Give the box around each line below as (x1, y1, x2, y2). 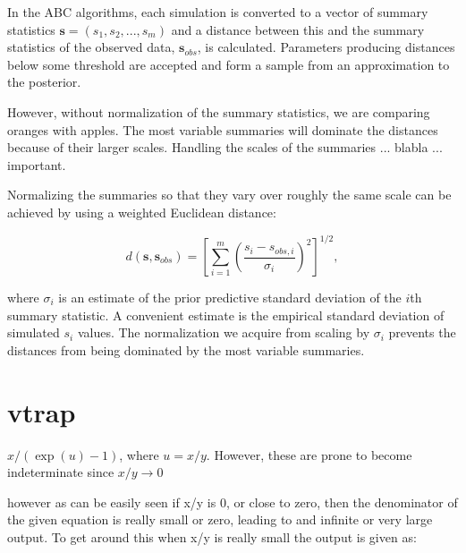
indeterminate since (7, 463, 114, 481)
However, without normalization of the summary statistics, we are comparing (7, 102, 430, 121)
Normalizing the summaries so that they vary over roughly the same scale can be (7, 185, 452, 204)
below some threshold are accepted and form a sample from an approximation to (7, 55, 450, 73)
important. (7, 155, 66, 174)
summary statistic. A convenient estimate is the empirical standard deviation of (7, 305, 445, 324)
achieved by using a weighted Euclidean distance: (7, 202, 276, 221)
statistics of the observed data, (7, 38, 175, 56)
